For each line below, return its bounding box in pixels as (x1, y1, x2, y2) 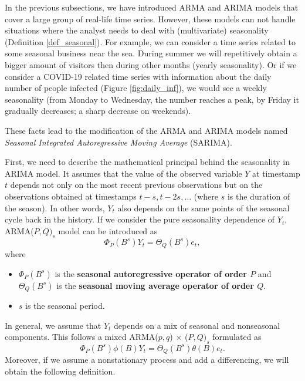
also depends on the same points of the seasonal (117, 201, 290, 214)
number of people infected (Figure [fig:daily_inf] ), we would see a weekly (5, 82, 267, 94)
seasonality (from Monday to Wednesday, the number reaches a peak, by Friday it (5, 93, 299, 105)
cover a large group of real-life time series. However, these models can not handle (5, 12, 296, 25)
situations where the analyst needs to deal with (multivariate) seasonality (5, 24, 269, 36)
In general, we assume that (5, 319, 101, 331)
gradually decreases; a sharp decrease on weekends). (5, 104, 191, 117)
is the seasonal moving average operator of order (56, 279, 254, 291)
